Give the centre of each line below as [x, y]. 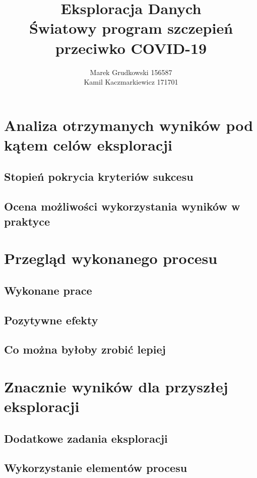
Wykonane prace [48, 290]
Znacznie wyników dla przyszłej [116, 386]
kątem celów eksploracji [88, 144]
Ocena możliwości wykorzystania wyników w [122, 206]
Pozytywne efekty [51, 320]
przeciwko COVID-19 [131, 48]
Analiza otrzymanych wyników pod [129, 125]
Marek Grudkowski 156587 [131, 72]
